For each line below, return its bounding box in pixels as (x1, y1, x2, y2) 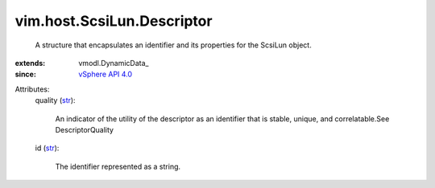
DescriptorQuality (55, 125, 114, 134)
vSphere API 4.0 (78, 69, 133, 80)
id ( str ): (35, 143, 60, 153)
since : (14, 69, 36, 80)
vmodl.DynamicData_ (78, 58, 149, 67)
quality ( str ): (35, 96, 76, 105)
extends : (14, 58, 46, 67)
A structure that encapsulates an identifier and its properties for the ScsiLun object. (35, 40, 312, 50)
